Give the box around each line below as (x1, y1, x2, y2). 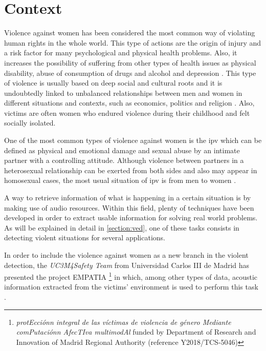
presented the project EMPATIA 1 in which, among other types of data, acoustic (4, 270, 258, 282)
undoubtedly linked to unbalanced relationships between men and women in (4, 87, 242, 98)
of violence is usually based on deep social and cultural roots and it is (4, 77, 223, 88)
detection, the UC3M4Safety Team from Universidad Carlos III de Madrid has (4, 259, 250, 270)
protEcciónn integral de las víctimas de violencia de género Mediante (16, 316, 231, 327)
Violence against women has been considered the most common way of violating (4, 27, 255, 38)
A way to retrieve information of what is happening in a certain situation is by (4, 192, 251, 203)
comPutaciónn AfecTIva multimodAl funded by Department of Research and (16, 326, 256, 337)
